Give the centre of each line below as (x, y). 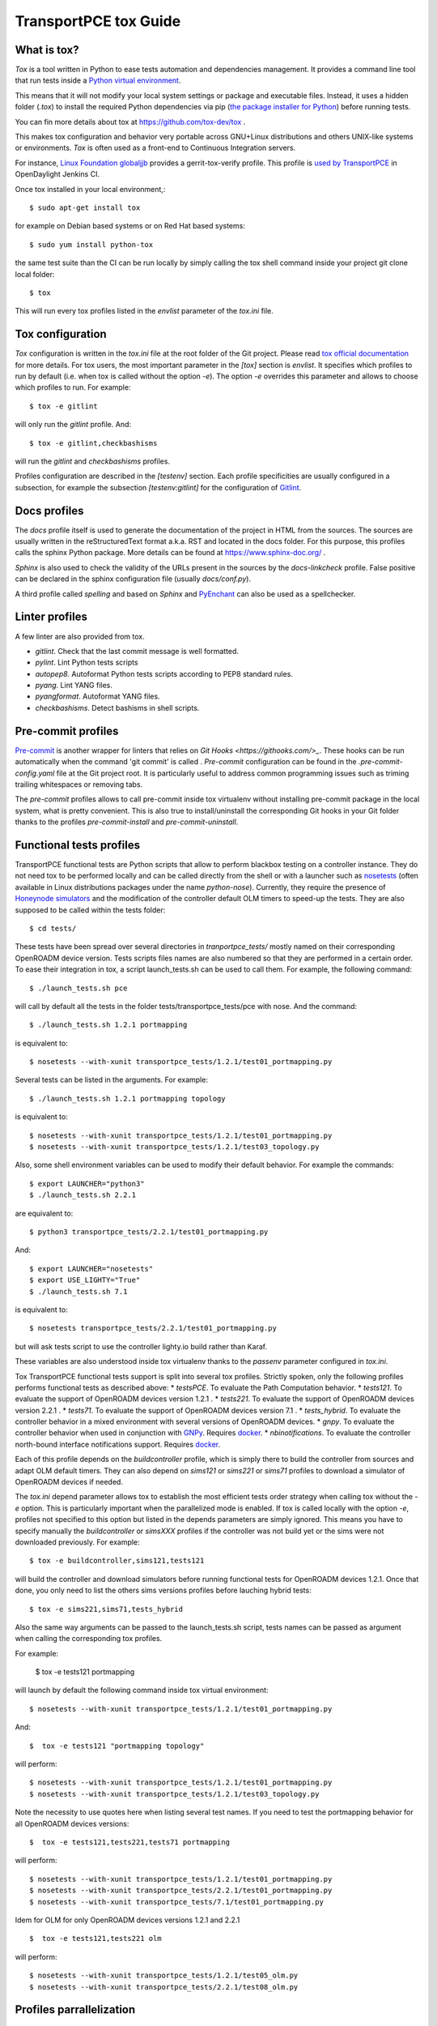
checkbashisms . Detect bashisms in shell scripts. (117, 707)
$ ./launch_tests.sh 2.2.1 (83, 1195)
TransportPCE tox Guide (98, 21)
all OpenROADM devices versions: (72, 1823)
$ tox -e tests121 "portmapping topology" (117, 1746)
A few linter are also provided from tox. (80, 636)
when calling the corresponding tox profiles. (89, 1639)
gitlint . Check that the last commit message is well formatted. (137, 651)
